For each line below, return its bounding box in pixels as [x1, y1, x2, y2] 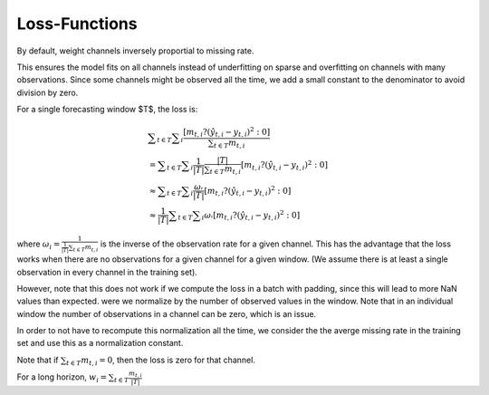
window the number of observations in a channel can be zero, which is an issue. [16, 308, 317, 319]
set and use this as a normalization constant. [16, 338, 184, 349]
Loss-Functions [16, 14, 138, 34]
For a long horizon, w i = [16, 371, 108, 384]
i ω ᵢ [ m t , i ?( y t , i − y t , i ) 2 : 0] [201, 208, 301, 222]
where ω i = [16, 238, 61, 251]
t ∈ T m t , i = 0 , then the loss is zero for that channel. [66, 354, 255, 367]
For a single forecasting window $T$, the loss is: [16, 104, 198, 115]
